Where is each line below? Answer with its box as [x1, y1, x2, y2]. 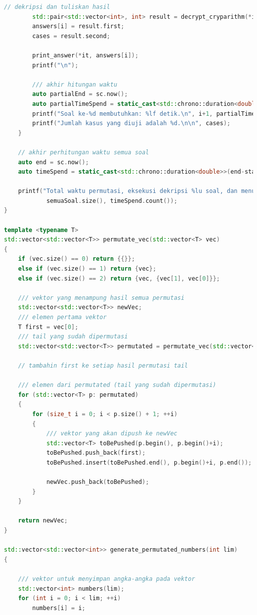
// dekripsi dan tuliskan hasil [4, 3, 110, 10]
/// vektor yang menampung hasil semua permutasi [18, 294, 185, 301]
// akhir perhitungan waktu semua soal [18, 148, 149, 156]
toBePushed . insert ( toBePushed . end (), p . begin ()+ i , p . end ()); [46, 459, 252, 466]
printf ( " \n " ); [32, 61, 79, 69]
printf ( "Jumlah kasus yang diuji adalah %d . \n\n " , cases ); [32, 120, 231, 127]
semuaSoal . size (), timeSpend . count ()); [46, 197, 177, 204]
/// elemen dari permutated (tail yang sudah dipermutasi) [18, 381, 216, 389]
